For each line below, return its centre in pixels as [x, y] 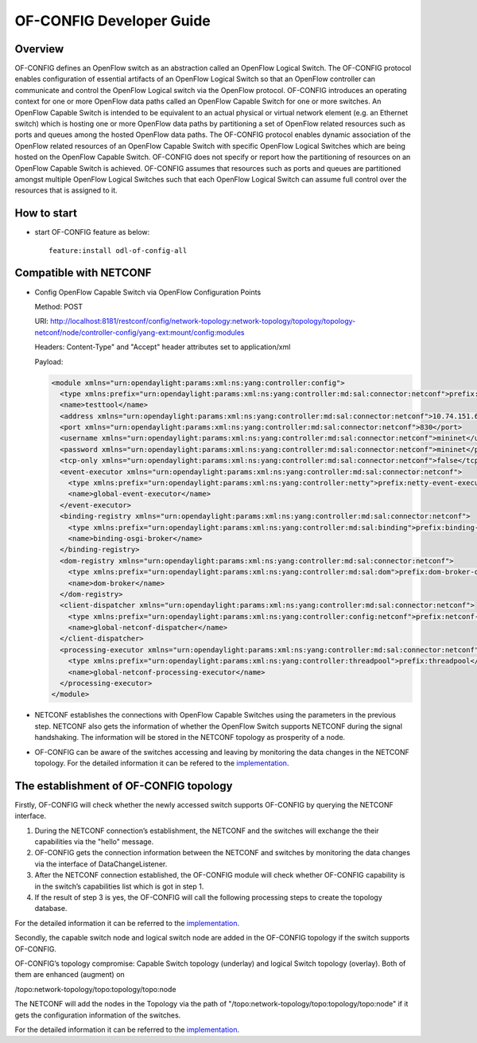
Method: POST [59, 306]
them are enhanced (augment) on [70, 975]
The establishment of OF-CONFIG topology [124, 786]
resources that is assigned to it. [66, 190]
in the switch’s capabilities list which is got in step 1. [119, 886]
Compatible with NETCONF [83, 273]
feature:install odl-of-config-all [118, 250]
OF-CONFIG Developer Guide [112, 21]
